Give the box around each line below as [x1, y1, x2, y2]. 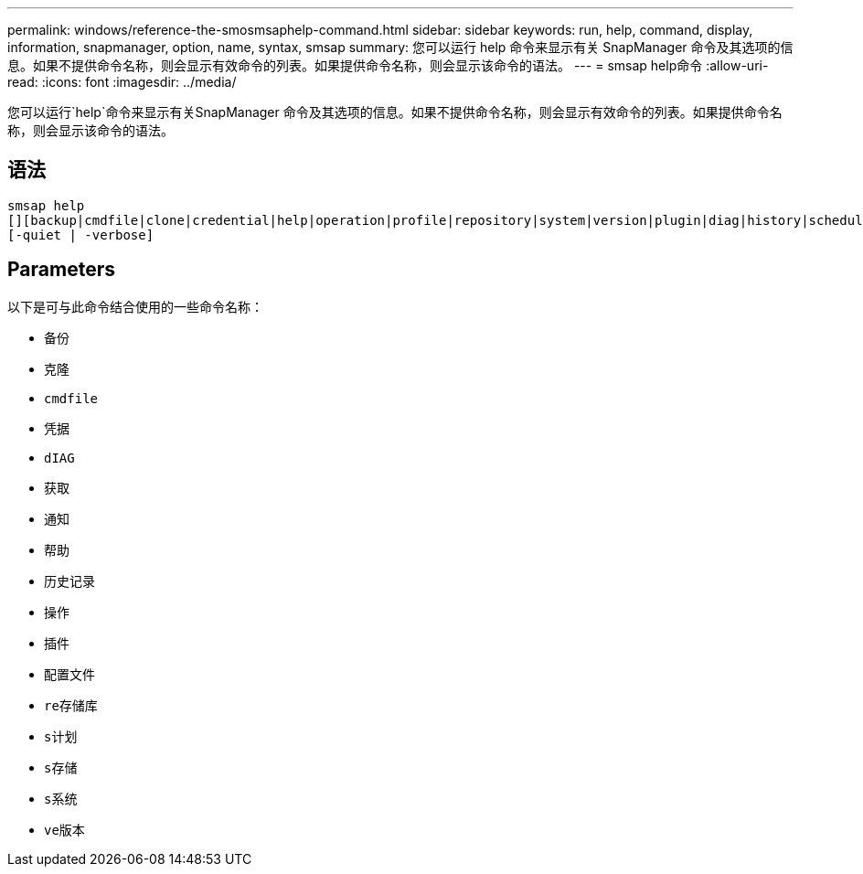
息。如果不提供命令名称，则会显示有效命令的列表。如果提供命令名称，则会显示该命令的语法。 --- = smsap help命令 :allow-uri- [7, 58, 769, 73]
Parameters [7, 258, 115, 282]
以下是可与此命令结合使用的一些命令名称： [7, 298, 263, 314]
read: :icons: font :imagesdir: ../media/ [7, 74, 237, 90]
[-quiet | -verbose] [7, 227, 154, 242]
